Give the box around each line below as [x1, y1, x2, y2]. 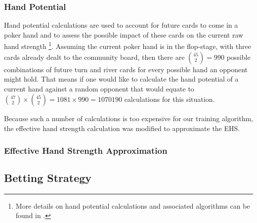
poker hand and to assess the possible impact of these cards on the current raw [4, 29, 244, 40]
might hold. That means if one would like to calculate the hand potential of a [4, 74, 239, 84]
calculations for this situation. [124, 94, 215, 104]
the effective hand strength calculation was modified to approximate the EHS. [4, 123, 240, 134]
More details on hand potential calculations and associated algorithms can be [15, 200, 250, 211]
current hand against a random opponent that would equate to [4, 83, 194, 93]
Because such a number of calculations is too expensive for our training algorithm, [4, 113, 253, 124]
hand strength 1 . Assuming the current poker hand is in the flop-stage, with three [4, 40, 251, 51]
